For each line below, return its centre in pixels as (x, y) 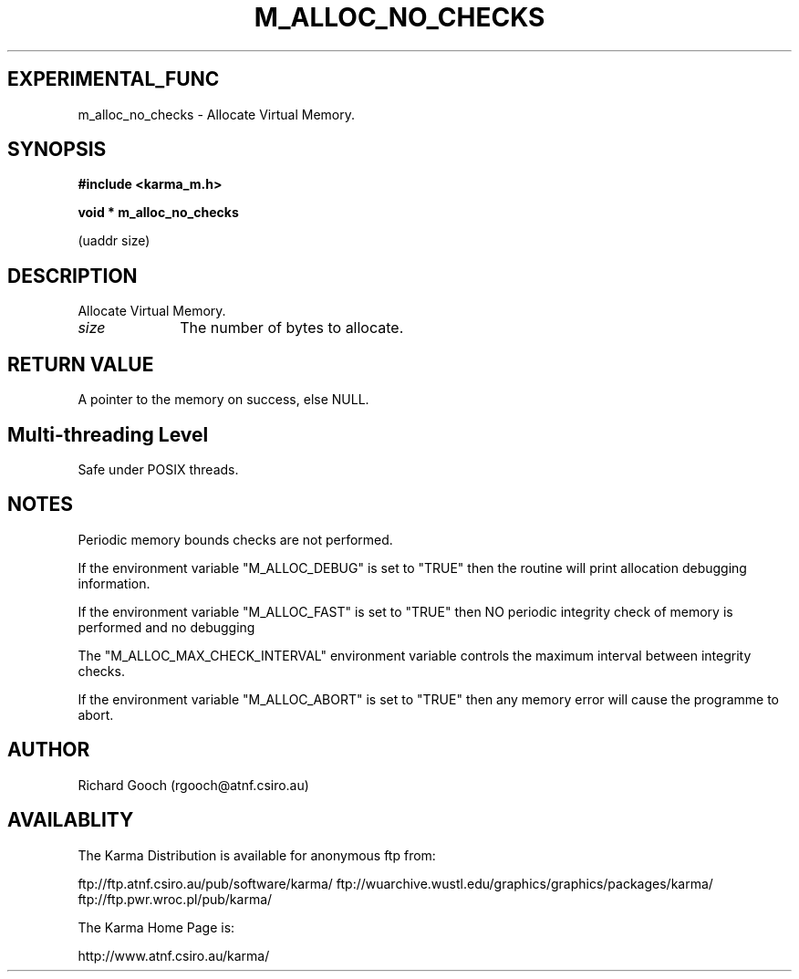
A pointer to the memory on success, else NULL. (223, 400)
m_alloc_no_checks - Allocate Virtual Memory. (217, 114)
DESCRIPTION (73, 276)
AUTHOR (49, 750)
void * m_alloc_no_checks (158, 213)
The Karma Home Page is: (156, 927)
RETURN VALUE (81, 364)
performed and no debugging (166, 627)
